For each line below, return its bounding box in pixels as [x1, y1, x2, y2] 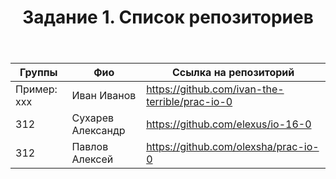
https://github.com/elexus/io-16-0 [146, 117, 312, 131]
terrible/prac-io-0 [146, 95, 233, 109]
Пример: [15, 82, 58, 96]
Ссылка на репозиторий [171, 66, 295, 80]
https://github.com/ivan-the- [146, 82, 285, 96]
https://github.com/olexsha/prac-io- [146, 140, 320, 154]
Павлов [71, 140, 109, 154]
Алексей [71, 152, 114, 166]
